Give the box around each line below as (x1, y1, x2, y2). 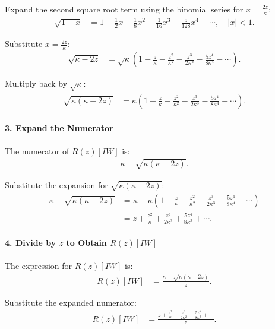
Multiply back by (5, 77, 68, 90)
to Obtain (66, 236, 107, 249)
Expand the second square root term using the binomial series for (5, 3, 244, 15)
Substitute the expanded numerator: (5, 296, 137, 308)
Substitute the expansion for (5, 178, 108, 191)
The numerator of (5, 144, 69, 157)
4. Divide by (5, 236, 56, 249)
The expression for (5, 259, 72, 271)
